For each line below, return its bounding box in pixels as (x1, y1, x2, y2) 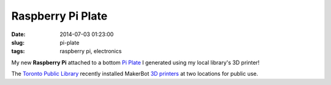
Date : (11, 31, 26, 38)
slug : (11, 39, 25, 46)
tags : (11, 48, 25, 55)
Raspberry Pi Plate (11, 9, 108, 23)
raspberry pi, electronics (59, 48, 122, 55)
